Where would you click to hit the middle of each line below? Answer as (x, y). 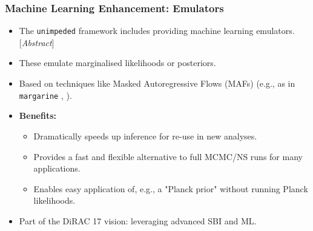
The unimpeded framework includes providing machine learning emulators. (157, 31)
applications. (57, 168)
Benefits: (38, 115)
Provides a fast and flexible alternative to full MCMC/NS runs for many (168, 156)
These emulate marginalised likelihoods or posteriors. (117, 63)
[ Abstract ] (37, 42)
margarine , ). (45, 95)
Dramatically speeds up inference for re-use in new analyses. (145, 136)
